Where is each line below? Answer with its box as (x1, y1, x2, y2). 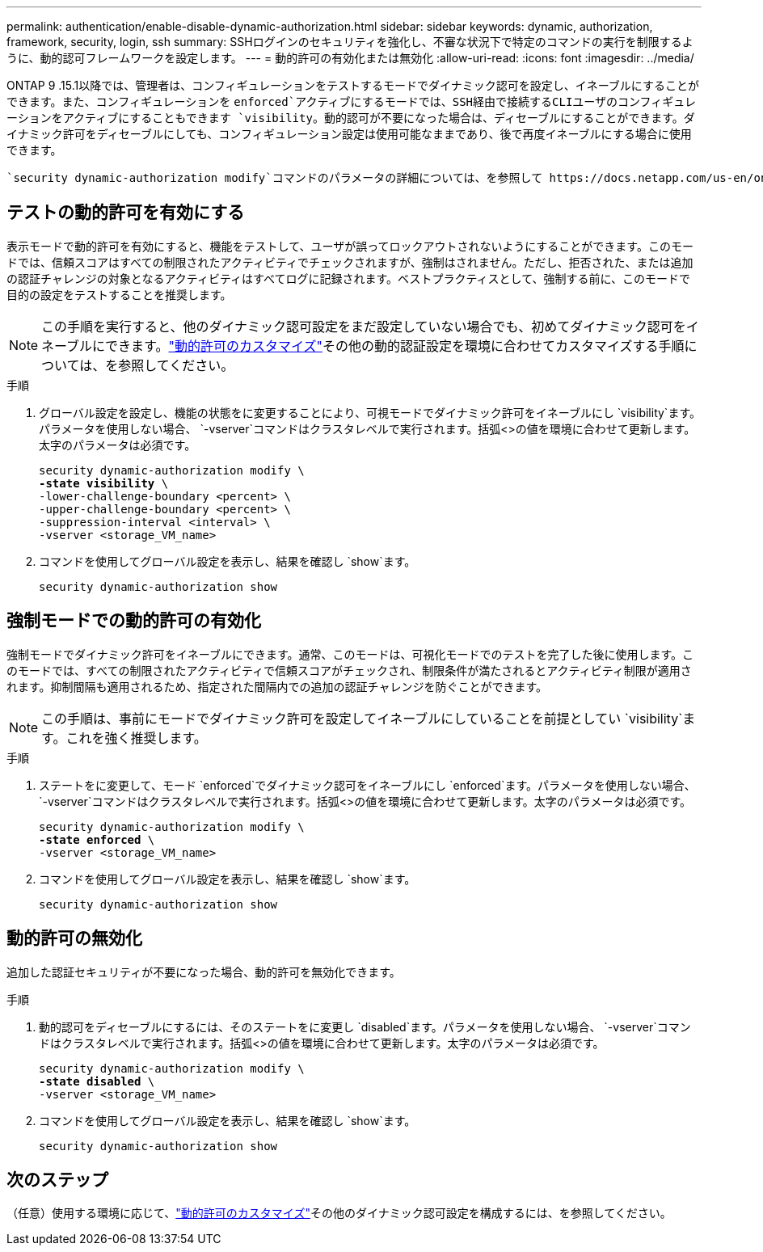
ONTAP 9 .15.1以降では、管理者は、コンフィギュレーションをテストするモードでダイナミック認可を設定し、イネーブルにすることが (6, 78, 699, 92)
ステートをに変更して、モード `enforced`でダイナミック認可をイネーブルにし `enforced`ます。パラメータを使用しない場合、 (39, 778, 696, 792)
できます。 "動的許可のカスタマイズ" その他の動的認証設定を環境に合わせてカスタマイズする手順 (105, 337, 685, 354)
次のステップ (6, 1169, 108, 1190)
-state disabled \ (39, 1074, 155, 1088)
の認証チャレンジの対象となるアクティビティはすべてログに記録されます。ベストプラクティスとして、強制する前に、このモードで (6, 271, 691, 285)
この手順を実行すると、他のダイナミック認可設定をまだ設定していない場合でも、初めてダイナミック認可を (41, 318, 686, 335)
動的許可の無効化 (6, 928, 142, 949)
